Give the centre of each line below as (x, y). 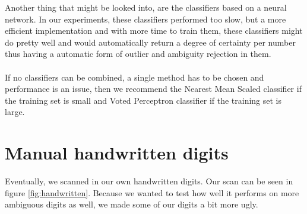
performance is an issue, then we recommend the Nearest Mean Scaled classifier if (153, 89)
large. (15, 112)
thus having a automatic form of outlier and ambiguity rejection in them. (138, 54)
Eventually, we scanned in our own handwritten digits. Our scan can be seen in (149, 181)
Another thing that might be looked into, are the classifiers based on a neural (146, 7)
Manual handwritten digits (117, 153)
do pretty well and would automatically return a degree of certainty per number (150, 42)
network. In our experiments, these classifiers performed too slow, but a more (145, 19)
